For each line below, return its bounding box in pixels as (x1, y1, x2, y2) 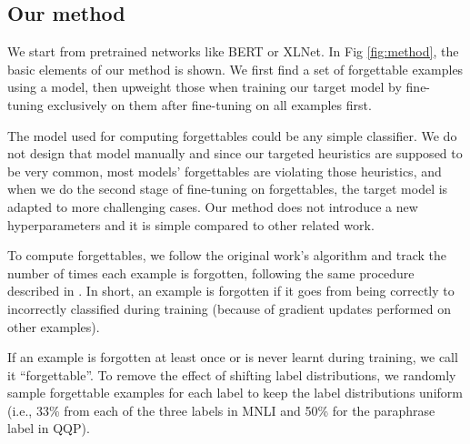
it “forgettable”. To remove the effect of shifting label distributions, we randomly (7, 365, 456, 384)
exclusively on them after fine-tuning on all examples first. (47, 95, 372, 114)
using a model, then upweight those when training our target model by (7, 77, 402, 96)
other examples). (7, 317, 100, 336)
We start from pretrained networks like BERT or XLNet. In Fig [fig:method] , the (7, 42, 459, 61)
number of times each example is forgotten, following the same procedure (7, 263, 415, 282)
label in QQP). (7, 419, 90, 438)
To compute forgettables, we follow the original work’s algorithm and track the (7, 246, 446, 265)
